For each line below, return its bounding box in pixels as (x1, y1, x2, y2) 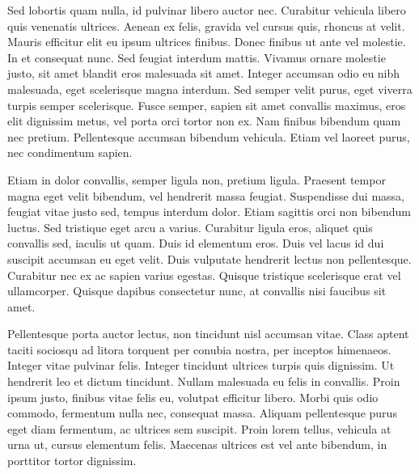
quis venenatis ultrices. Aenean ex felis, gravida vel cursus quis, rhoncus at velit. (7, 17, 405, 34)
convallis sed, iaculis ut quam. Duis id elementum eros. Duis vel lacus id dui (7, 235, 384, 252)
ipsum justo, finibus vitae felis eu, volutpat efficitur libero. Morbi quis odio (7, 388, 379, 405)
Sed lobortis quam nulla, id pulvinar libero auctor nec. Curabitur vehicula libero (7, 2, 406, 18)
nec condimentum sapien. (7, 144, 133, 161)
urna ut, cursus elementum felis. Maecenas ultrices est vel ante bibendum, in (7, 436, 387, 453)
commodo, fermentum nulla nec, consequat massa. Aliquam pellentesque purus (7, 404, 397, 421)
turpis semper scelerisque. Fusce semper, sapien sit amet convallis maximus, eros (7, 96, 406, 113)
